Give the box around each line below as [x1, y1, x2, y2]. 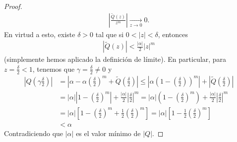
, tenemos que [32, 63, 75, 74]
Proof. [4, 1, 22, 11]
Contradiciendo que [4, 128, 63, 138]
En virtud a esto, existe [4, 29, 75, 39]
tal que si [95, 29, 124, 39]
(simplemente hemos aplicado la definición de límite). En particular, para [4, 54, 227, 64]
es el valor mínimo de [76, 128, 141, 138]
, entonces [158, 29, 188, 39]
